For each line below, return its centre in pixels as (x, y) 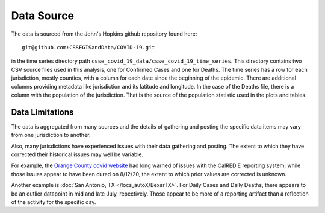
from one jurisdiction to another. (51, 135)
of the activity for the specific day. (54, 202)
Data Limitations (42, 112)
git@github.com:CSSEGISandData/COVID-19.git (89, 47)
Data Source (43, 16)
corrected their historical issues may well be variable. (77, 154)
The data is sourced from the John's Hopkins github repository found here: (104, 34)
